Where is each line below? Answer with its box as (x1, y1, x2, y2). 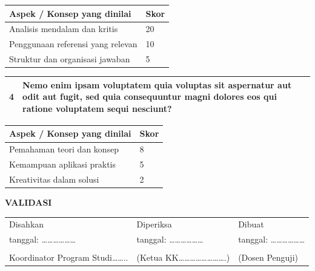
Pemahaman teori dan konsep (9, 143, 119, 155)
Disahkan (9, 218, 44, 230)
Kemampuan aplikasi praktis (9, 158, 116, 171)
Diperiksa (136, 218, 172, 230)
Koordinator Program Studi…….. (9, 251, 128, 264)
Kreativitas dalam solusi (9, 172, 99, 185)
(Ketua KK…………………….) (136, 251, 230, 264)
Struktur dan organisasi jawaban (9, 53, 130, 65)
